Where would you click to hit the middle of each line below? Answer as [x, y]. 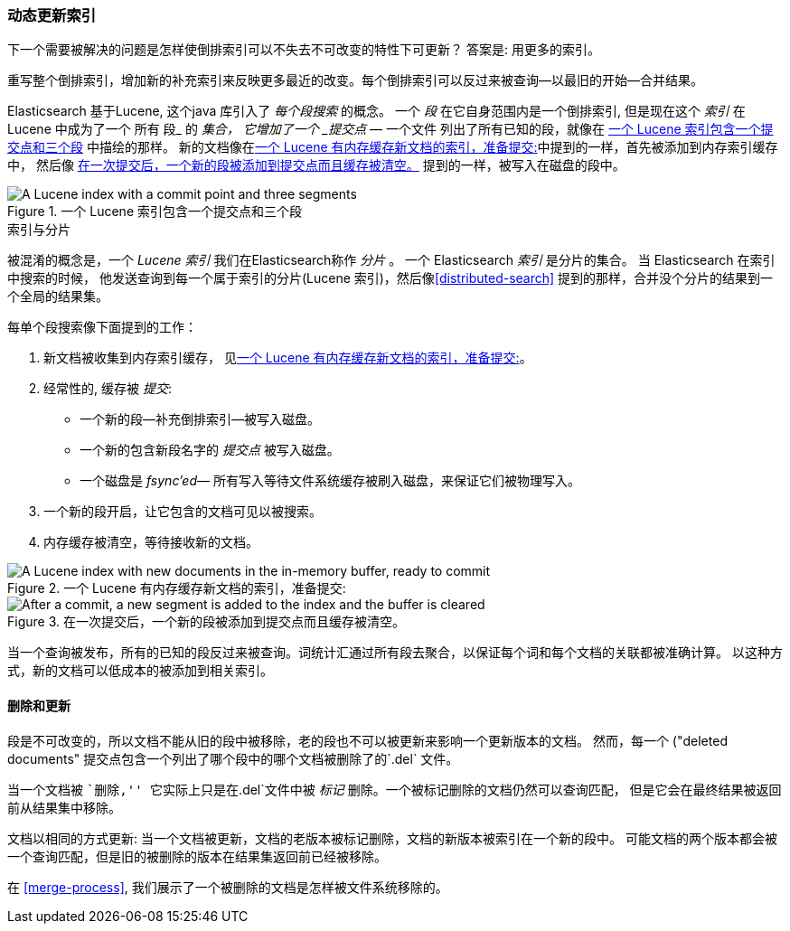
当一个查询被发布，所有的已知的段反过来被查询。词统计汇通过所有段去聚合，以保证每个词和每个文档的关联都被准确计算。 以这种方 [395, 653]
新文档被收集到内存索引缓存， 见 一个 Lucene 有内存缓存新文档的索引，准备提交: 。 [288, 358]
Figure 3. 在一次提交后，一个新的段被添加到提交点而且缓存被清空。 [206, 622]
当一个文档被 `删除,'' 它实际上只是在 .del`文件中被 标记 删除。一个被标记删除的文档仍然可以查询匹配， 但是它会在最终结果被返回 [395, 789]
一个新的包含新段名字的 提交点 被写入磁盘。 [210, 450]
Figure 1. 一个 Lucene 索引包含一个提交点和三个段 [155, 212]
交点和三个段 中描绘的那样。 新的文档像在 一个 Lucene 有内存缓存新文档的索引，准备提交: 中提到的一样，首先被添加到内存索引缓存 [393, 147]
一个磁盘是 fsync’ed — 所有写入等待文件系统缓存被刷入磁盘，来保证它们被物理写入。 [330, 481]
